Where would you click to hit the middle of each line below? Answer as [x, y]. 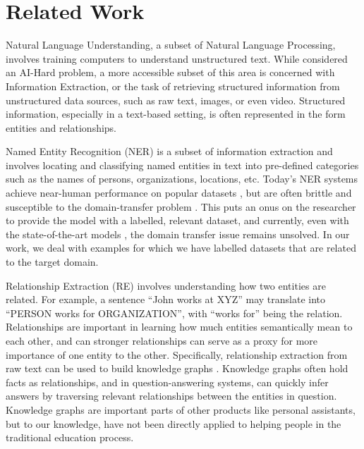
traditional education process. [70, 437]
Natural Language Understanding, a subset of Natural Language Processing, [171, 45]
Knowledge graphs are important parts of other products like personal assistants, [181, 409]
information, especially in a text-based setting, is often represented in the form [176, 114]
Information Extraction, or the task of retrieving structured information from [173, 86]
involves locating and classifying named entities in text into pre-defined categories [182, 165]
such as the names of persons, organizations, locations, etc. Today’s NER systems [182, 179]
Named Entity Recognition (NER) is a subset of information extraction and [169, 151]
